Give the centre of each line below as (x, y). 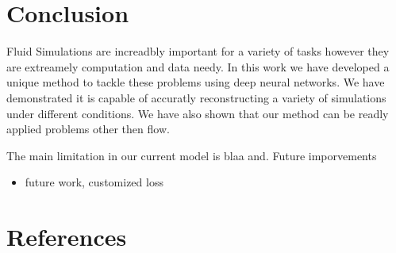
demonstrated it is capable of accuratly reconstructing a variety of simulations (196, 97)
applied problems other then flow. (88, 129)
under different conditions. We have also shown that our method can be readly (198, 113)
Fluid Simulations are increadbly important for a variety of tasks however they (198, 51)
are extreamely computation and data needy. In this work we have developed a (198, 66)
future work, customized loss (94, 182)
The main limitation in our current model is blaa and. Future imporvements (192, 155)
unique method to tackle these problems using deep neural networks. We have (196, 82)
